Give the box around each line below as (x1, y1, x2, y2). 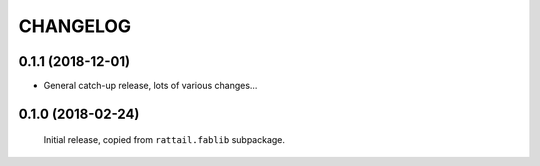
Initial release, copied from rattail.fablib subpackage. (43, 134, 285, 146)
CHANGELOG (18, 15, 132, 37)
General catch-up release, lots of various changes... (43, 80, 258, 92)
